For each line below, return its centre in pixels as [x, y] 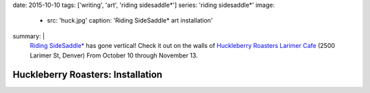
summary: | [29, 36]
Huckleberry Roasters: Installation [87, 75]
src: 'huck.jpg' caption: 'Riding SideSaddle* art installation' [130, 21]
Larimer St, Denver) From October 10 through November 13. [114, 55]
